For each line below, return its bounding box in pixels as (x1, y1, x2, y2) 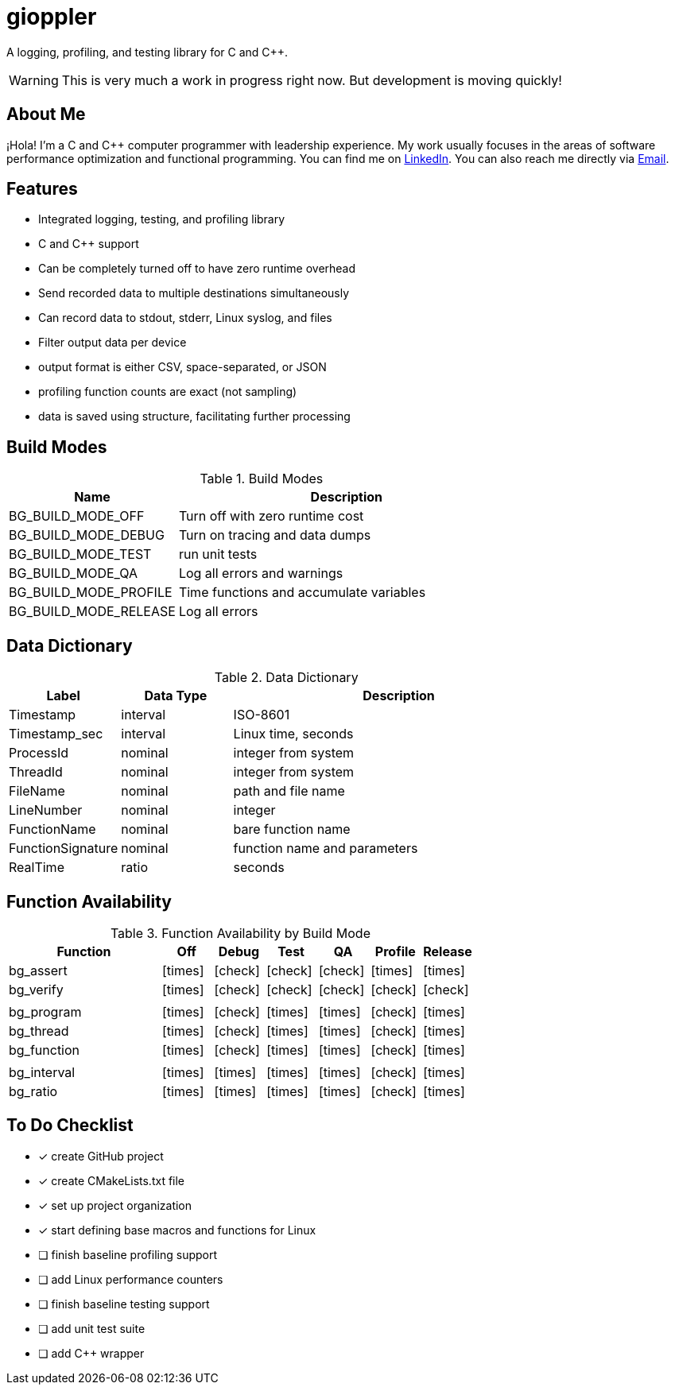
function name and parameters (233, 840, 418, 857)
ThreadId (9, 764, 63, 781)
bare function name (233, 821, 351, 838)
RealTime (9, 859, 64, 876)
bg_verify (9, 981, 64, 998)
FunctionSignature (9, 840, 118, 857)
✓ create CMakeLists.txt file (38, 1173, 185, 1188)
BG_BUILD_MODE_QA (9, 565, 138, 582)
